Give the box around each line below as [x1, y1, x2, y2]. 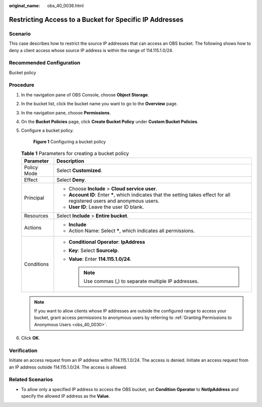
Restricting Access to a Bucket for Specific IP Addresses [9, 15, 184, 24]
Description [56, 157, 84, 164]
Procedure [9, 82, 34, 89]
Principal [24, 194, 45, 201]
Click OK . [21, 335, 40, 341]
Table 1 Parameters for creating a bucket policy [21, 150, 130, 157]
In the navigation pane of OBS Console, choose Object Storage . [21, 92, 149, 97]
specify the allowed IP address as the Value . [21, 393, 110, 399]
